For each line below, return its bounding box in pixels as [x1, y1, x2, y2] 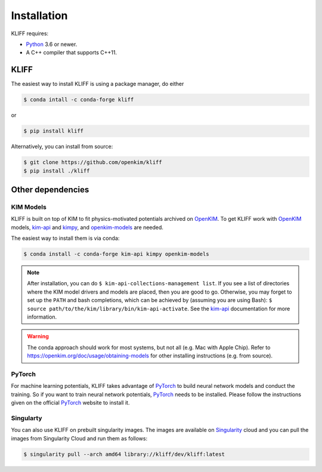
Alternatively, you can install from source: [11, 143, 113, 150]
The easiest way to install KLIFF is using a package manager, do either [11, 81, 184, 88]
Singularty [11, 414, 42, 422]
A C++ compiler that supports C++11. [26, 49, 117, 56]
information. [27, 313, 57, 320]
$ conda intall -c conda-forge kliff [23, 96, 134, 103]
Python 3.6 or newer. [26, 41, 78, 48]
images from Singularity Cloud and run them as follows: [11, 434, 148, 442]
